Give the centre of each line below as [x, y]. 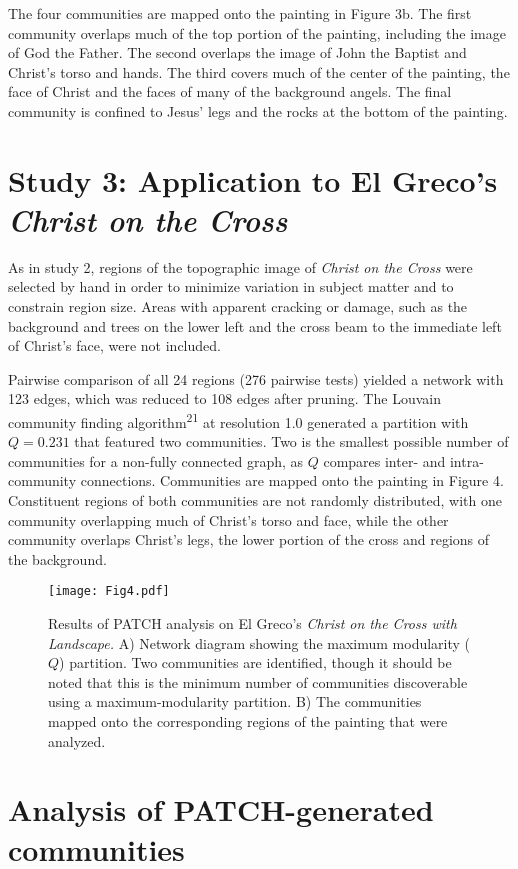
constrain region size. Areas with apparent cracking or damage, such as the [238, 306]
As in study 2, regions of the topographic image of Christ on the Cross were [240, 266]
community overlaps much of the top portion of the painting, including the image [257, 32]
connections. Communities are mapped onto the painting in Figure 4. [292, 480]
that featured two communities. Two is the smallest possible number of [291, 441]
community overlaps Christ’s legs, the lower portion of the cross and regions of [249, 539]
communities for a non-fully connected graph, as [156, 460]
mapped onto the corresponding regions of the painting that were [248, 721]
